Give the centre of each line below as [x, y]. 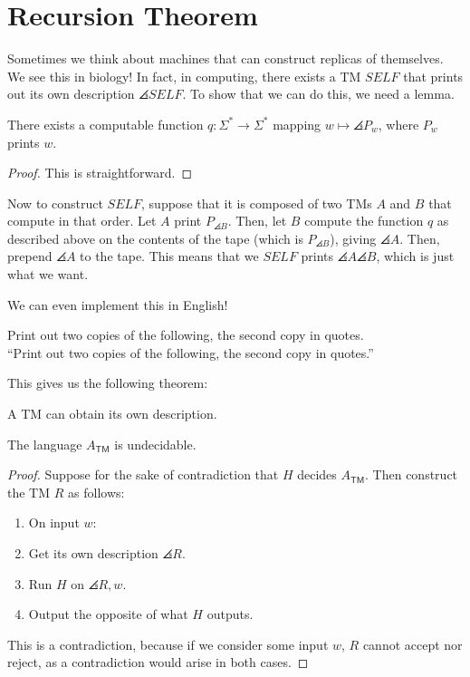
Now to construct [55, 203]
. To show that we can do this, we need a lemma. [318, 94]
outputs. [230, 614]
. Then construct [412, 474]
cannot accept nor [412, 644]
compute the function [364, 221]
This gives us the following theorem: [108, 383]
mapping [297, 124]
